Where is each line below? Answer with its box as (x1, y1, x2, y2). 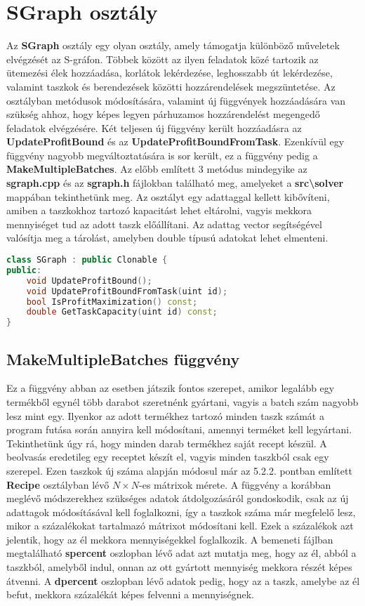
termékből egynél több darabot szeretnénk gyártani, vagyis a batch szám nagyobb (6, 394, 359, 409)
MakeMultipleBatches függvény (6, 348, 240, 369)
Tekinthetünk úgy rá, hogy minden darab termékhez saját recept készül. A (6, 435, 327, 450)
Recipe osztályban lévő (6, 477, 109, 492)
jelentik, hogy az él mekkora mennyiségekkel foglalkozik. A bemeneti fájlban (6, 532, 333, 546)
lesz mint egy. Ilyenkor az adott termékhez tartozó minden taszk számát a (6, 408, 324, 423)
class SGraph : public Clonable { (6, 255, 168, 265)
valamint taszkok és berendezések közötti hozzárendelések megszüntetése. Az (6, 79, 336, 93)
